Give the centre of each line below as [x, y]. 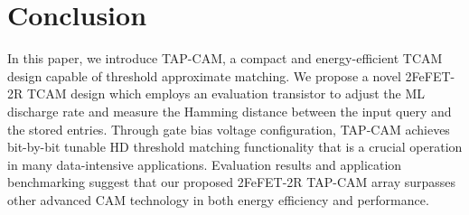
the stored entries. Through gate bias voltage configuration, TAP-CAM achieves [229, 129]
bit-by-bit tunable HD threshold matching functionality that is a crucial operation [235, 147]
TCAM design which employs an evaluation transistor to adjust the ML [226, 93]
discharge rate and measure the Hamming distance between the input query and [230, 111]
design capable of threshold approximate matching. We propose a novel [204, 75]
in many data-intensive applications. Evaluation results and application [205, 164]
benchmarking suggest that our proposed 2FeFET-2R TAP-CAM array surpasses [232, 182]
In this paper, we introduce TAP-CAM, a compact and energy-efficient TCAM [225, 58]
